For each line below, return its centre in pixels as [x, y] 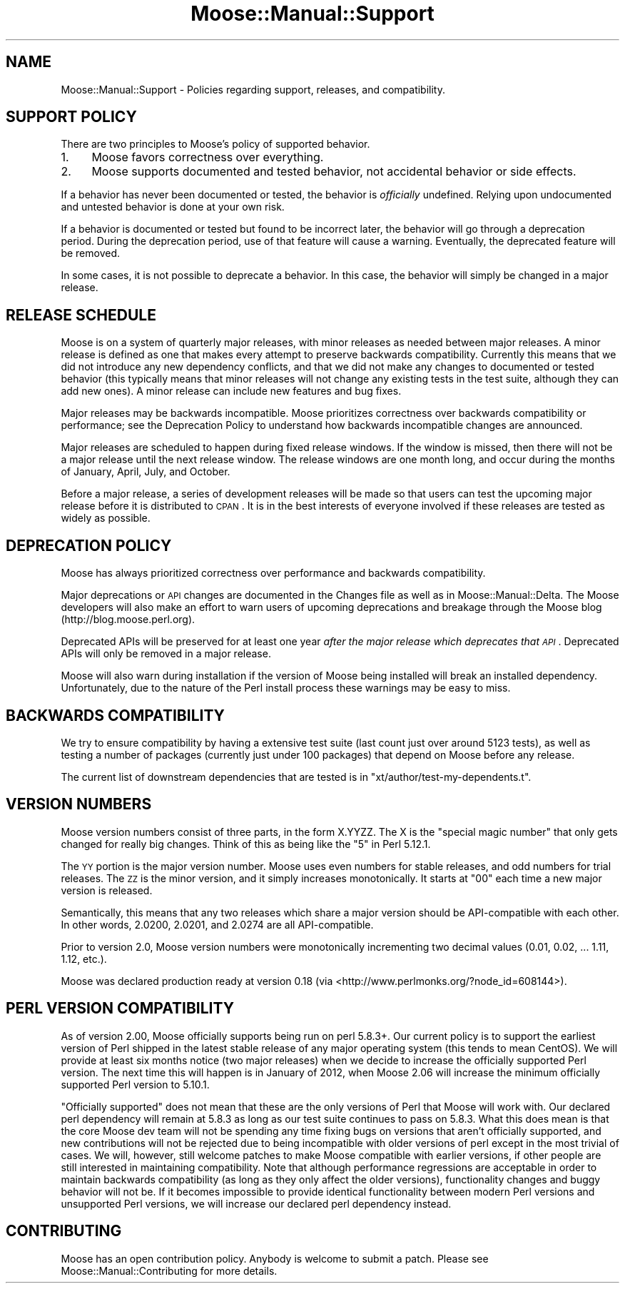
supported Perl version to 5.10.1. [135, 1084]
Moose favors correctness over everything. [208, 157]
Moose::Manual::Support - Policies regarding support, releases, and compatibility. [253, 89]
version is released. [107, 890]
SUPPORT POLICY [71, 117]
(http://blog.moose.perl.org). [128, 620]
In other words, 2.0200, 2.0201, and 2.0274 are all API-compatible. [217, 924]
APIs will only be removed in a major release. [166, 654]
